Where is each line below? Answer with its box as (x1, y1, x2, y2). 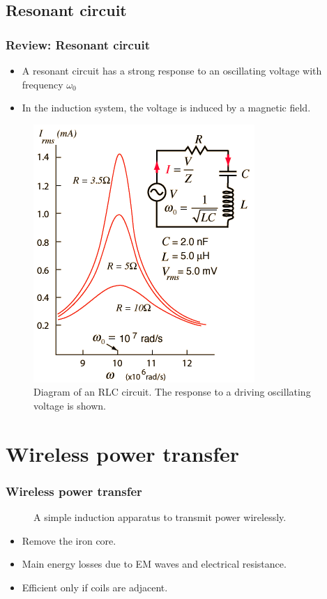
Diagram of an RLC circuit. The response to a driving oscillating (33, 384, 311, 399)
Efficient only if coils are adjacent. (22, 579, 168, 594)
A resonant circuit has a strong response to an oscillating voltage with (22, 63, 322, 77)
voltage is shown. (33, 398, 106, 412)
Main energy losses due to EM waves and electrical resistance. (22, 557, 287, 571)
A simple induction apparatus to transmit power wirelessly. (33, 510, 287, 524)
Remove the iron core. (22, 533, 116, 547)
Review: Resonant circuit (6, 36, 150, 53)
